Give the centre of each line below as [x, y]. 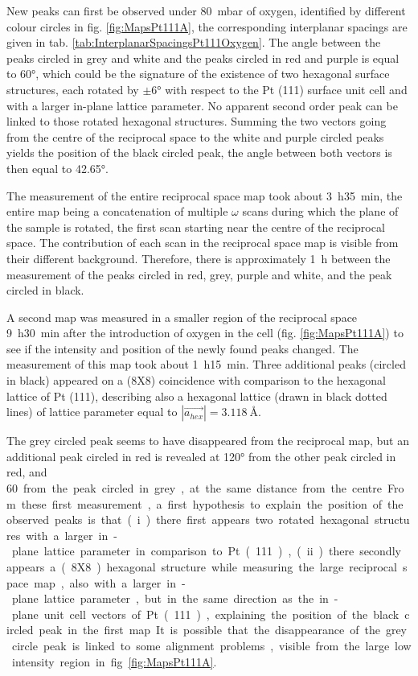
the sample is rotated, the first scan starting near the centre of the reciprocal [196, 227]
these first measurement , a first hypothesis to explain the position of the [212, 503]
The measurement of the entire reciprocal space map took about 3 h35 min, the [205, 195]
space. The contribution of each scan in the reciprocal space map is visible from [203, 243]
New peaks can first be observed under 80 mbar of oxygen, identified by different [206, 10]
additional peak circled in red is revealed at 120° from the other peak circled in [201, 456]
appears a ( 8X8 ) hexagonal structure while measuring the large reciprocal [202, 567]
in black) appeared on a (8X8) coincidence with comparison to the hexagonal [196, 380]
